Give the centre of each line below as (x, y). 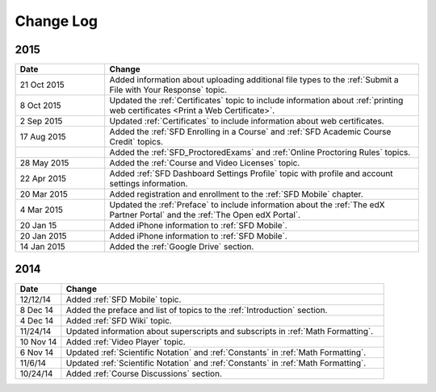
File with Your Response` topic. (168, 90)
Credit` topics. (136, 142)
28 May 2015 (44, 163)
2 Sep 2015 (41, 121)
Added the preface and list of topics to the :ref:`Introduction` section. (197, 310)
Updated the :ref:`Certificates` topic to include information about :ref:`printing (256, 101)
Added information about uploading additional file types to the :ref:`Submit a (254, 80)
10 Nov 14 (38, 341)
